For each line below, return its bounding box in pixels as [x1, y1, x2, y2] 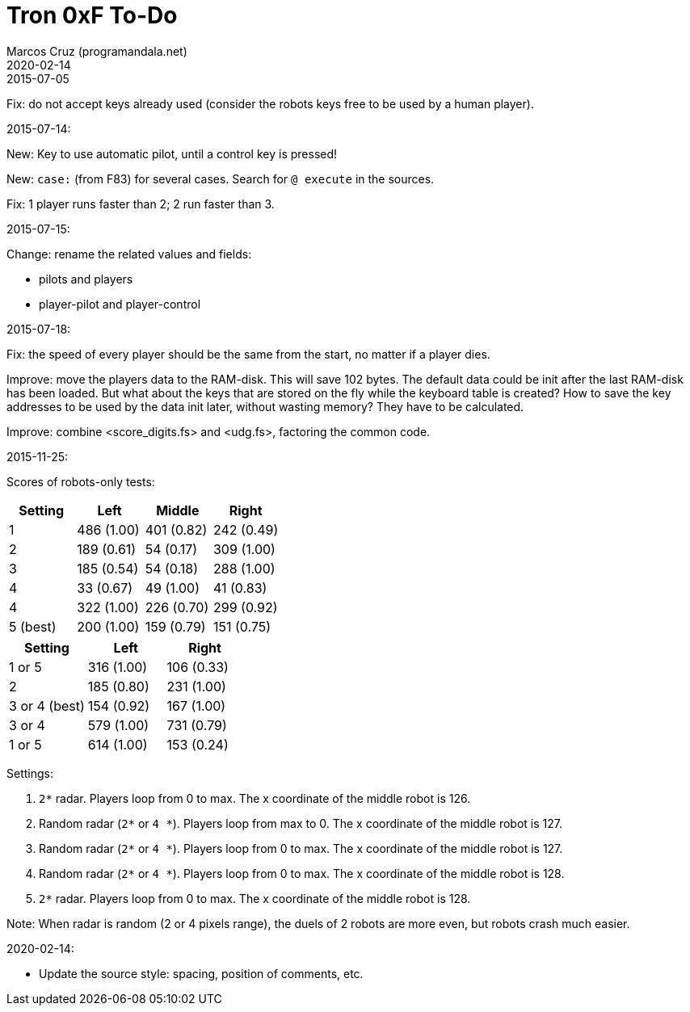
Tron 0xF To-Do [6, 2, 178, 29]
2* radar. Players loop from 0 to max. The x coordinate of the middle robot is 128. [39, 891, 471, 905]
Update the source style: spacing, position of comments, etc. [39, 966, 364, 981]
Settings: [6, 766, 53, 780]
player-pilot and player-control [39, 296, 201, 311]
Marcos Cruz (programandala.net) [6, 44, 187, 58]
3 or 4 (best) [9, 697, 85, 714]
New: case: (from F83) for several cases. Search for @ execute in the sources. [6, 171, 435, 186]
